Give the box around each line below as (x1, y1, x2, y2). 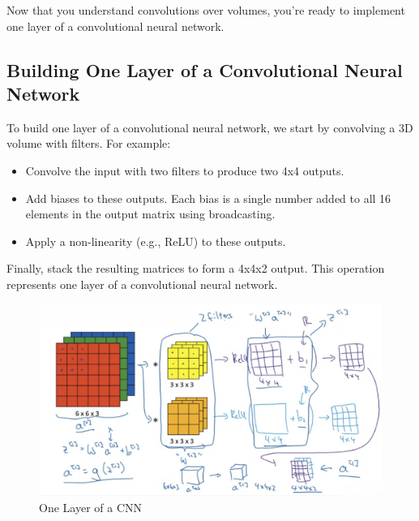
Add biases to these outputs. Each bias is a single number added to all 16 (25, 189, 391, 206)
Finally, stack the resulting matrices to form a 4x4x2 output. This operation (6, 260, 385, 277)
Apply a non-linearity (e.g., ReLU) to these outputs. (25, 232, 286, 249)
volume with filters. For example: (6, 135, 171, 152)
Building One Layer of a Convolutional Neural (6, 57, 403, 82)
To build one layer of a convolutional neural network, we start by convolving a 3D (6, 118, 413, 136)
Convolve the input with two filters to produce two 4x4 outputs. (25, 161, 344, 179)
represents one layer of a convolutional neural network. (6, 275, 278, 292)
